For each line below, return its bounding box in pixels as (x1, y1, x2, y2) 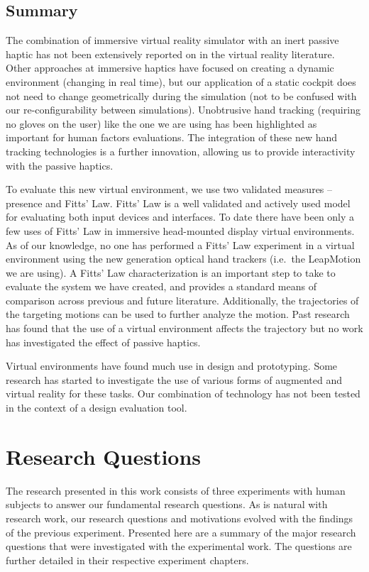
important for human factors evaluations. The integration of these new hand (6, 130, 338, 145)
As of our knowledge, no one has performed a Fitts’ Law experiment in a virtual (6, 237, 355, 252)
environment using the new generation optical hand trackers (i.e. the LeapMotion (6, 251, 361, 266)
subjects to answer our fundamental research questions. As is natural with (6, 497, 328, 512)
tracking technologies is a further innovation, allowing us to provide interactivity (6, 143, 356, 158)
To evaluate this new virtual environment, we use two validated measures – (6, 182, 333, 197)
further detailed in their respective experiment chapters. (6, 552, 249, 567)
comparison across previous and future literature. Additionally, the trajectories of (6, 292, 359, 307)
